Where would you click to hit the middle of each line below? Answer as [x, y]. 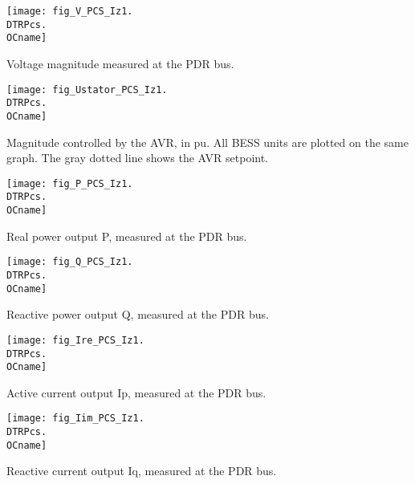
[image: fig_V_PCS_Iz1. [70, 11]
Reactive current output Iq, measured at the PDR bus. [142, 471]
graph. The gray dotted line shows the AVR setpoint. [138, 158]
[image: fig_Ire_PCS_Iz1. [75, 340]
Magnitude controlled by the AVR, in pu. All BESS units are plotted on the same [207, 142]
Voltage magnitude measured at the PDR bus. [120, 63]
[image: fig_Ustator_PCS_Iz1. [87, 89]
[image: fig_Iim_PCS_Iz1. [75, 419]
